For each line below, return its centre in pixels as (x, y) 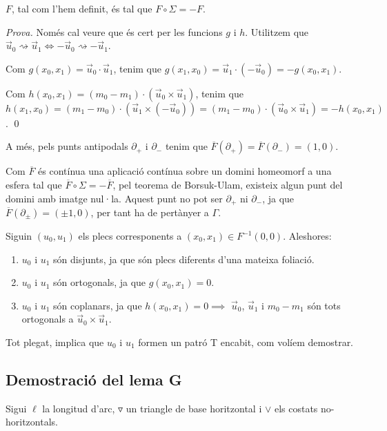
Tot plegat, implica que (55, 342)
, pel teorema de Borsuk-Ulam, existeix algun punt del (228, 184)
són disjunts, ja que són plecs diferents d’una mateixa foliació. (184, 259)
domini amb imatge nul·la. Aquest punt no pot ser (114, 198)
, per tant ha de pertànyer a (150, 212)
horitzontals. (32, 422)
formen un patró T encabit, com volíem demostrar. (246, 342)
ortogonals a (48, 319)
